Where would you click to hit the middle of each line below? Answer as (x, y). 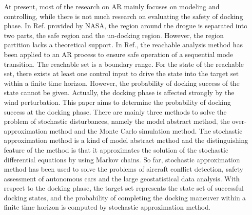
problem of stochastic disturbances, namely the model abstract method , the (117, 121)
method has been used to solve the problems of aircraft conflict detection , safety (124, 169)
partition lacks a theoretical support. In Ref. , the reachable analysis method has (123, 45)
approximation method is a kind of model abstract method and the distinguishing (126, 140)
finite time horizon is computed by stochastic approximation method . (107, 207)
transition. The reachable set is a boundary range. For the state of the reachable (124, 64)
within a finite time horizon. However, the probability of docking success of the (122, 83)
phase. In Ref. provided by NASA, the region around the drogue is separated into (126, 26)
